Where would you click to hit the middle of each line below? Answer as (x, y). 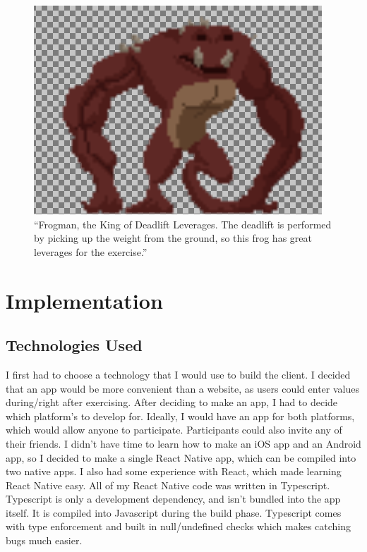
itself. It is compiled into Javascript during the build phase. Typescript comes (174, 512)
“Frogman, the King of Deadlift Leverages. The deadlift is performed (183, 224)
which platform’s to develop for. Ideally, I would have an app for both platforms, (180, 416)
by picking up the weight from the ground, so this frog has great (173, 238)
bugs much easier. (44, 540)
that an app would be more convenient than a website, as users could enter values (182, 388)
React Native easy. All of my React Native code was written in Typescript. (168, 485)
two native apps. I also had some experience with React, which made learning (174, 471)
